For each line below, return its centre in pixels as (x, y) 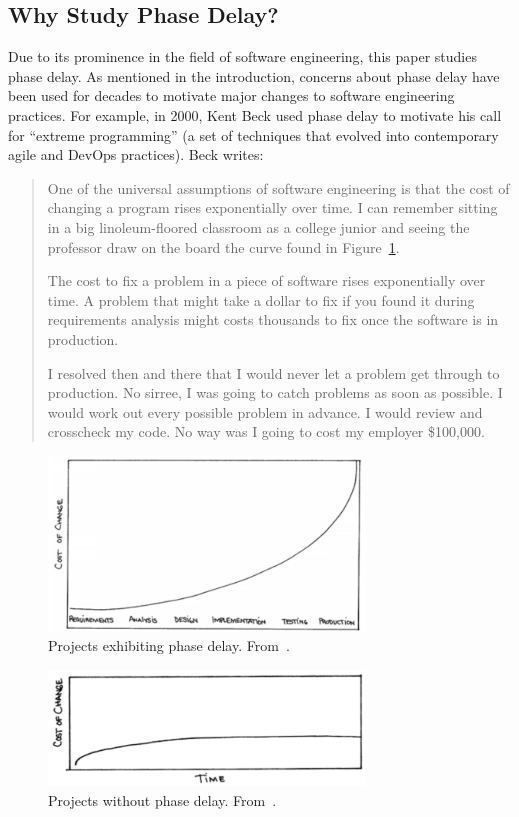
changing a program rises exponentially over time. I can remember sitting (272, 207)
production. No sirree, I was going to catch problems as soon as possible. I (275, 392)
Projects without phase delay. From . (162, 799)
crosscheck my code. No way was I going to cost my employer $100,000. (266, 431)
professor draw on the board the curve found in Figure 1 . (223, 246)
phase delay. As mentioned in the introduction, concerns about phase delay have (254, 75)
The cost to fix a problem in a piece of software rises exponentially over (266, 280)
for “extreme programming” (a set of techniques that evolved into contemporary (253, 134)
